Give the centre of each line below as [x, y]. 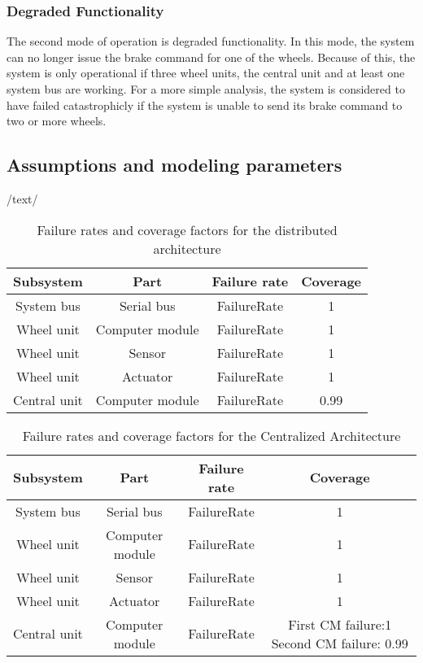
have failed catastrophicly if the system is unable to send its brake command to [205, 105]
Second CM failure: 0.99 [340, 643]
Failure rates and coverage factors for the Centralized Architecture [211, 435]
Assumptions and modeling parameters [174, 165]
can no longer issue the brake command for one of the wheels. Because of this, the [211, 57]
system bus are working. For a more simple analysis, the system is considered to [206, 89]
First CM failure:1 [340, 624]
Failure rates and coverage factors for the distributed [187, 229]
